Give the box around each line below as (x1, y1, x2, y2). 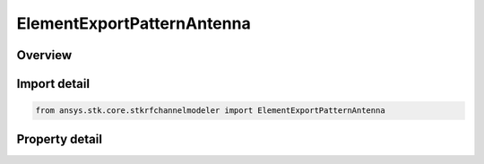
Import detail (16, 76, 90, 91)
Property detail (16, 131, 103, 147)
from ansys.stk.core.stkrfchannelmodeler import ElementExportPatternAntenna (35, 106, 385, 116)
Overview (16, 47, 73, 63)
